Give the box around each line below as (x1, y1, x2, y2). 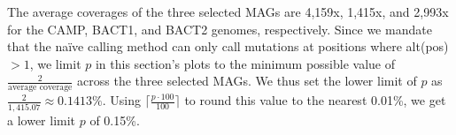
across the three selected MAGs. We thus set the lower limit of (77, 71, 417, 90)
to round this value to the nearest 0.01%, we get (184, 91, 446, 109)
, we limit (29, 54, 81, 72)
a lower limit (7, 110, 76, 129)
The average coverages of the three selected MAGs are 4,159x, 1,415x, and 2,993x (7, 3, 449, 20)
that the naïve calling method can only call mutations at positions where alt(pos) (7, 37, 449, 56)
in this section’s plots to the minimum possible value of (95, 54, 395, 72)
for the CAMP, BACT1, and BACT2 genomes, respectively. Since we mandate (7, 19, 432, 38)
